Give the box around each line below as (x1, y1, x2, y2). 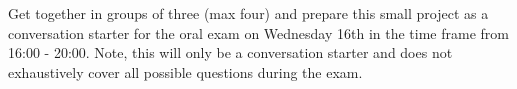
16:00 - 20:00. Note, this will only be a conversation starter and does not (8, 42, 453, 63)
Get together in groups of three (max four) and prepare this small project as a (8, 3, 489, 23)
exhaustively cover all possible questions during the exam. (8, 61, 363, 82)
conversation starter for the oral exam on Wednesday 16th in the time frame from (8, 22, 509, 43)
